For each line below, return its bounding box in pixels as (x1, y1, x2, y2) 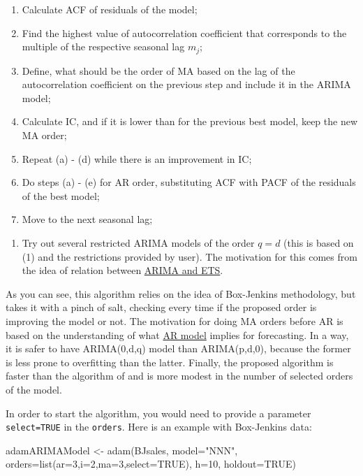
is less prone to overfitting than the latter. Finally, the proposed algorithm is (6, 354, 334, 369)
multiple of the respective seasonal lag (22, 39, 185, 54)
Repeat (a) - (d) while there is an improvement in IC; (22, 151, 252, 166)
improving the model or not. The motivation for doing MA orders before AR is (6, 313, 343, 328)
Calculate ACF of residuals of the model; (22, 2, 198, 16)
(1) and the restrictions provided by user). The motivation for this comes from (22, 249, 357, 264)
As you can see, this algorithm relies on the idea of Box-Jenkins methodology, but (6, 286, 356, 301)
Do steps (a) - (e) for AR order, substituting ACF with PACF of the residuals (22, 175, 356, 189)
